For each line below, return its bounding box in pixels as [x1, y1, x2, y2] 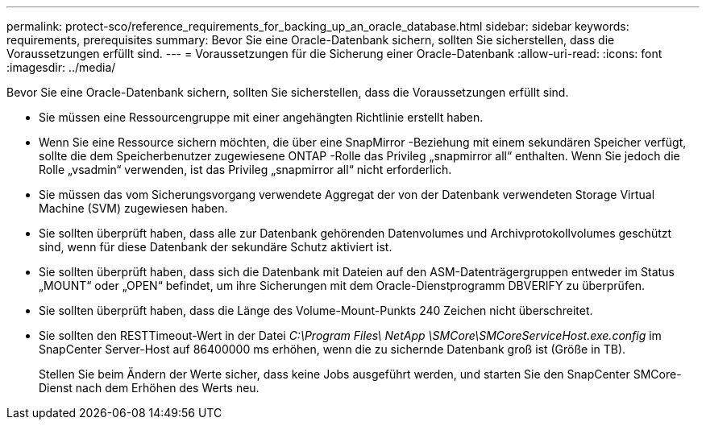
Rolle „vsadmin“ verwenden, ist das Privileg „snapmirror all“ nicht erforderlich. [39, 163, 452, 176]
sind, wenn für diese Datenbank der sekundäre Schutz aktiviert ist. [39, 240, 392, 254]
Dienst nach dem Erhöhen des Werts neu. [39, 381, 260, 395]
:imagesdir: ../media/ [6, 60, 116, 74]
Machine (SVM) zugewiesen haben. [39, 201, 228, 215]
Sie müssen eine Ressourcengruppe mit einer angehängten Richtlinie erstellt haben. [39, 110, 484, 124]
